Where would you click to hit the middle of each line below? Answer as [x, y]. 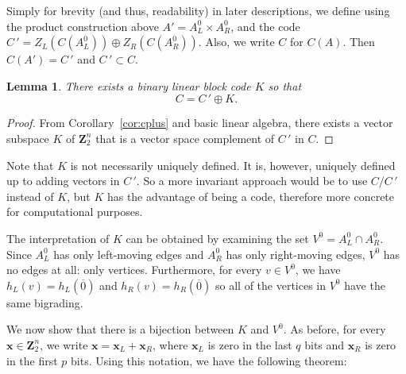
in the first [32, 360]
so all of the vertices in [271, 285]
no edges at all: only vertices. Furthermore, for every [134, 270]
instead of [30, 196]
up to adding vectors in [63, 181]
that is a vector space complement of [185, 138]
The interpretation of [58, 238]
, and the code [265, 26]
